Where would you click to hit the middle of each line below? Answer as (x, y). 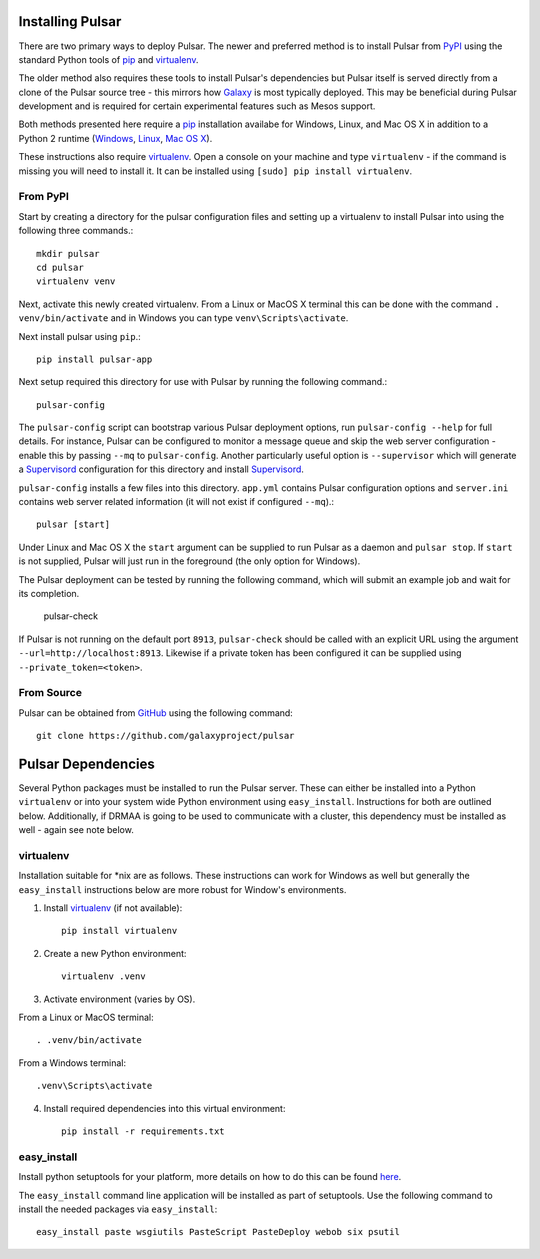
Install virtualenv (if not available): (113, 908)
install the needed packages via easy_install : (118, 1209)
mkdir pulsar (68, 253)
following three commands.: (76, 231)
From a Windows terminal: (72, 1062)
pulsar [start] (73, 524)
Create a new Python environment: (115, 953)
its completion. (49, 593)
